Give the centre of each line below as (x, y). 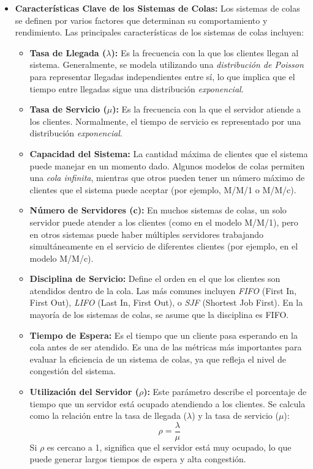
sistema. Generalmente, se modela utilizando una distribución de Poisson (167, 65)
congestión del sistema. (73, 371)
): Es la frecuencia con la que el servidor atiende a (207, 109)
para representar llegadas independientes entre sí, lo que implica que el (162, 76)
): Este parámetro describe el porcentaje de (225, 392)
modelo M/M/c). (62, 258)
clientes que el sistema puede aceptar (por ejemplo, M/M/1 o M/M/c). (163, 189)
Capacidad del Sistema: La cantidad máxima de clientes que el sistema (169, 153)
